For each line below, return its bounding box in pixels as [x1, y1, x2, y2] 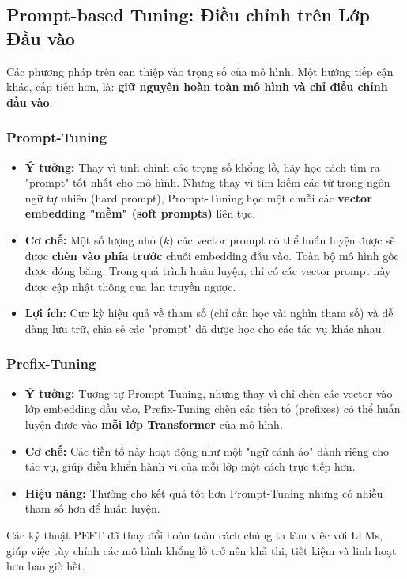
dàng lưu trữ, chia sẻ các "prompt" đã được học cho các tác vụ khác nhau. [24, 320, 385, 336]
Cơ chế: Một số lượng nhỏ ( [24, 231, 164, 248]
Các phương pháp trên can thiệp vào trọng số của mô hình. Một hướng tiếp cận [6, 62, 394, 79]
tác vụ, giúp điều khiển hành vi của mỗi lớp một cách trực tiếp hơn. [24, 458, 356, 475]
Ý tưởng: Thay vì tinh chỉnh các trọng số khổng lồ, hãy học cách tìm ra [24, 158, 380, 175]
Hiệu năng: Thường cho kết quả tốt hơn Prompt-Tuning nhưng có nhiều [24, 484, 383, 501]
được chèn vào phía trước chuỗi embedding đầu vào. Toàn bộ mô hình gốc [24, 247, 399, 263]
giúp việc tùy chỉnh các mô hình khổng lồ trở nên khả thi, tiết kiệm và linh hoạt [6, 542, 397, 558]
